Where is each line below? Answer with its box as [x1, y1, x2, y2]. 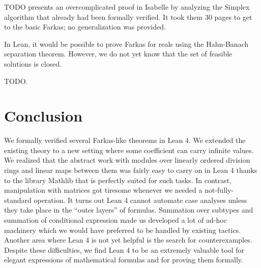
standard [4, 194, 32, 205]
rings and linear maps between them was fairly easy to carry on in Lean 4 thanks [4, 165, 257, 175]
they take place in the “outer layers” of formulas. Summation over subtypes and [4, 204, 253, 215]
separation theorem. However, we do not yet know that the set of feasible [4, 48, 233, 59]
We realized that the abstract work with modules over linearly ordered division [4, 155, 250, 165]
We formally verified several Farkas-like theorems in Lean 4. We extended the [4, 135, 246, 145]
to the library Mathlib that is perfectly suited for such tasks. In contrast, [4, 174, 232, 185]
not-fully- [205, 185, 234, 195]
